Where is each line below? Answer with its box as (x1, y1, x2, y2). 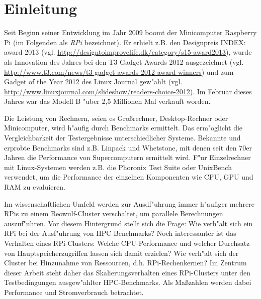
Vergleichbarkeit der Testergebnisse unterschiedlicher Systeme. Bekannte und (4, 132, 241, 143)
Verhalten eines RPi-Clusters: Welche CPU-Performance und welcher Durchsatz (4, 238, 250, 248)
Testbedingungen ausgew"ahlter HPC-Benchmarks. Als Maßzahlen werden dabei (4, 277, 251, 287)
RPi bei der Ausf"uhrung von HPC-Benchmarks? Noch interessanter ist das (4, 228, 236, 238)
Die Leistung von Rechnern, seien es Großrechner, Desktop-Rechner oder (4, 112, 228, 123)
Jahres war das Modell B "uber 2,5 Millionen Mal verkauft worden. (4, 96, 211, 106)
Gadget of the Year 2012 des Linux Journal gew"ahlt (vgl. (4, 76, 183, 87)
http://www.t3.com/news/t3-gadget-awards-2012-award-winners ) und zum (4, 66, 234, 77)
